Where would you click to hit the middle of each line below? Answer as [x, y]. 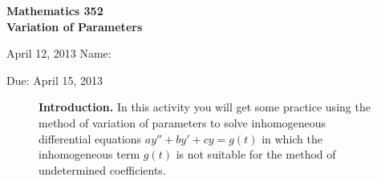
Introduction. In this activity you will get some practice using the [205, 107]
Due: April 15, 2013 [55, 80]
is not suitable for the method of [256, 154]
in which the [292, 138]
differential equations [90, 138]
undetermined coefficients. [102, 169]
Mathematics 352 [55, 10]
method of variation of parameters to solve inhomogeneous [182, 122]
